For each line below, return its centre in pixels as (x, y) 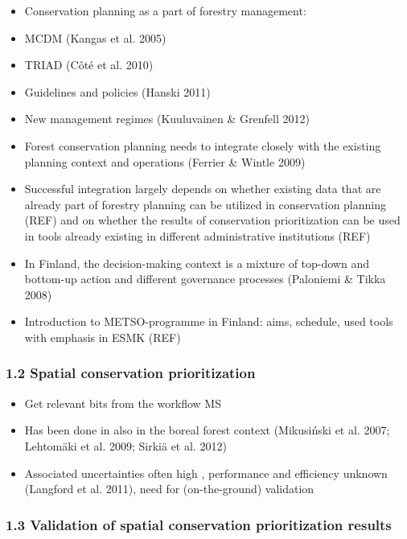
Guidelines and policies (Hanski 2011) (117, 91)
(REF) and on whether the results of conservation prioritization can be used (212, 220)
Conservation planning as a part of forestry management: (165, 10)
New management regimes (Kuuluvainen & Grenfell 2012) (167, 119)
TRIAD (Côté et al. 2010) (89, 65)
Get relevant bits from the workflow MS (123, 403)
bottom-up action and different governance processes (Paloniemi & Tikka (205, 279)
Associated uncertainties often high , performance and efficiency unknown (206, 473)
